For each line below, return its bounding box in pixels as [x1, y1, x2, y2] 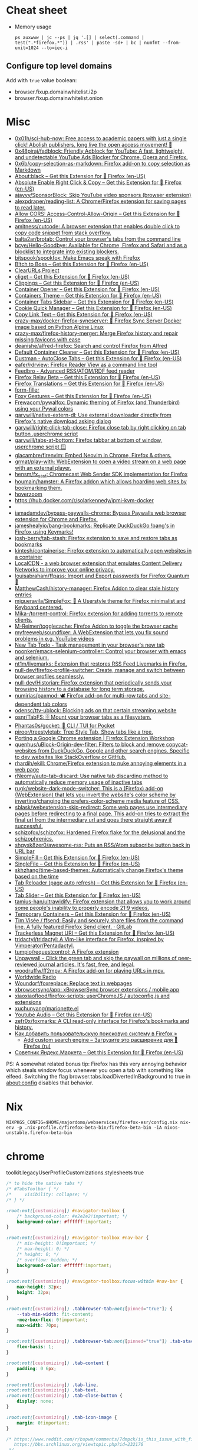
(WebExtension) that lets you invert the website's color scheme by [14, 791, 176, 799]
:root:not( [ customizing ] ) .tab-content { [6, 1360, 110, 1366]
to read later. [14, 204, 46, 211]
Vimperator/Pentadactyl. [14, 942, 75, 950]
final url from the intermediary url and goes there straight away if [14, 816, 172, 824]
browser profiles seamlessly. [14, 673, 85, 680]
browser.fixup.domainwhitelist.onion [14, 94, 103, 101]
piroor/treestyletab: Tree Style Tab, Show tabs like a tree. [14, 728, 153, 735]
